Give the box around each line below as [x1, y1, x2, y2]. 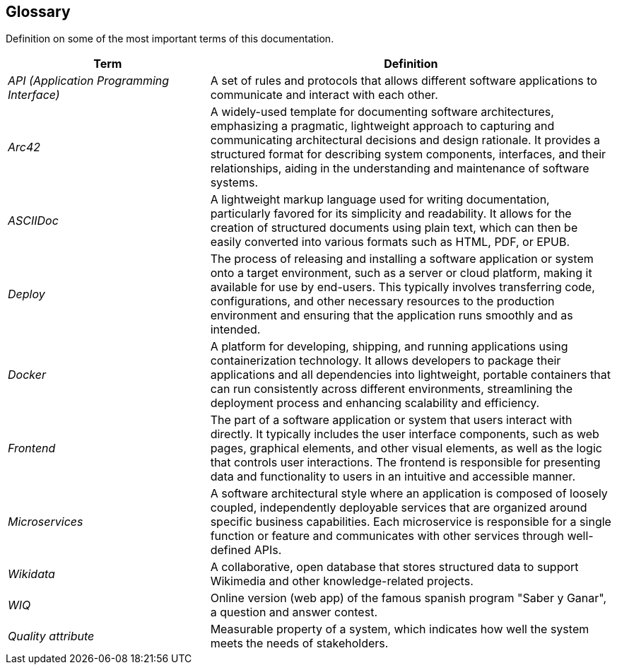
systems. [210, 175, 259, 190]
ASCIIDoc [8, 213, 59, 228]
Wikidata [8, 567, 55, 582]
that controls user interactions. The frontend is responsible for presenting [210, 455, 601, 470]
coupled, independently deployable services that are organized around [210, 500, 587, 515]
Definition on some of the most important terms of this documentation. [6, 33, 334, 45]
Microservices [8, 515, 83, 529]
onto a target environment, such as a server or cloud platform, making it [210, 266, 592, 281]
